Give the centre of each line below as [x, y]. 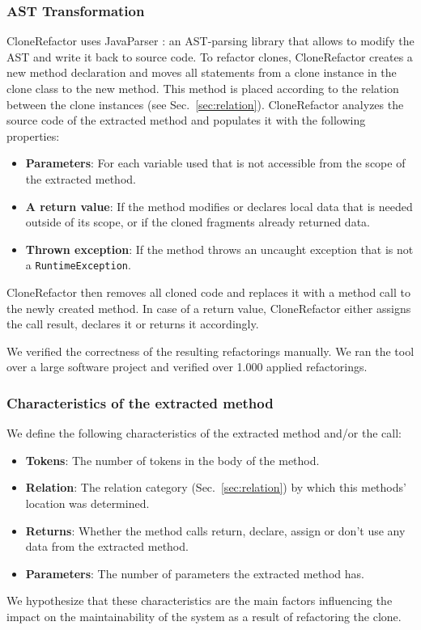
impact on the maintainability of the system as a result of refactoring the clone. [204, 616]
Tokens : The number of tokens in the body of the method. [172, 460]
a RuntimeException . [78, 265]
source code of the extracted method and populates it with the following [186, 120]
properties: [33, 135]
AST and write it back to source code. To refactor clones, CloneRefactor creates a [210, 56]
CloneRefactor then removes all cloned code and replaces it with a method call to [208, 292]
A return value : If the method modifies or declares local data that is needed [219, 206]
